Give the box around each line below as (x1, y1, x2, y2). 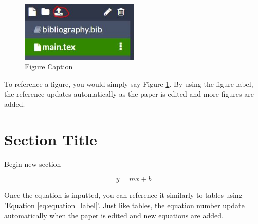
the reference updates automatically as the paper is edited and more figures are (4, 88, 254, 99)
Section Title (4, 128, 97, 150)
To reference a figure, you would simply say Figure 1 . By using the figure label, (4, 78, 253, 89)
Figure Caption (25, 61, 73, 72)
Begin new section (4, 158, 61, 169)
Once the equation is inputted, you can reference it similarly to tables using (4, 190, 243, 200)
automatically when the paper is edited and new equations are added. (4, 210, 224, 220)
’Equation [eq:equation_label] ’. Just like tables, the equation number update (4, 199, 245, 210)
